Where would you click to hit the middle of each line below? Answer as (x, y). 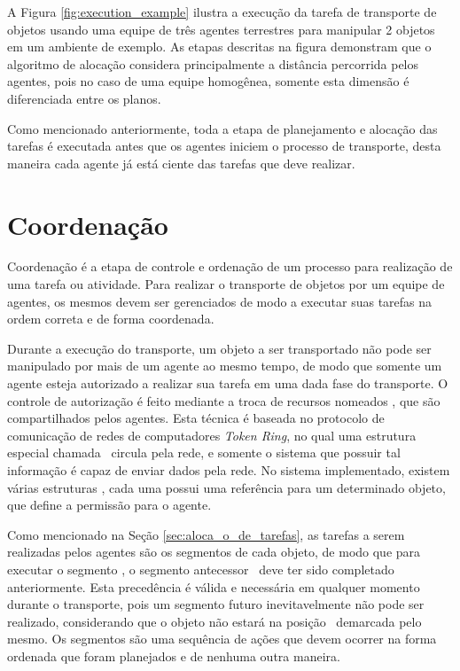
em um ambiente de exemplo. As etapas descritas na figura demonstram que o (219, 47)
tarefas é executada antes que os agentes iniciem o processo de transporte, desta (224, 146)
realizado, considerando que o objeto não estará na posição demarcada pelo (214, 621)
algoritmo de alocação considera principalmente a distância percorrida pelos (213, 63)
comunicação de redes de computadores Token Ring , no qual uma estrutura (212, 435)
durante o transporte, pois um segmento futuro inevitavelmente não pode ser (216, 604)
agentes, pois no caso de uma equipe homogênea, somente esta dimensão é (208, 81)
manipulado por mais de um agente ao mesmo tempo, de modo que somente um (225, 366)
